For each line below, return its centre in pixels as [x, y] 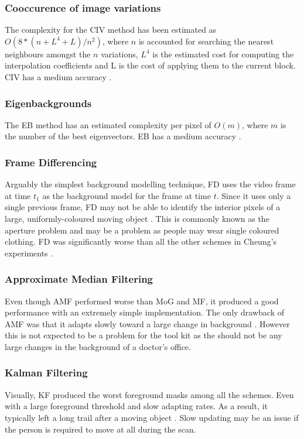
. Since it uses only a [254, 195]
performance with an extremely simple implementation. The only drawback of [145, 312]
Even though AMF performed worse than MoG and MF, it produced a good [142, 301]
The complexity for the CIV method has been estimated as [111, 30]
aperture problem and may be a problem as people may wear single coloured [142, 230]
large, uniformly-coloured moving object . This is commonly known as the [137, 218]
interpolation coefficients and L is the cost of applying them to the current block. [150, 65]
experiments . [29, 253]
